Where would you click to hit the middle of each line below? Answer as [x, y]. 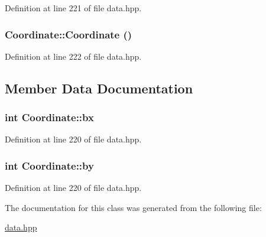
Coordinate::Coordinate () [69, 34]
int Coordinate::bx [49, 117]
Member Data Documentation [99, 88]
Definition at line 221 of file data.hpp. [73, 8]
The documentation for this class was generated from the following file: [133, 207]
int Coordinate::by [49, 165]
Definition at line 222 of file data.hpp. [73, 56]
